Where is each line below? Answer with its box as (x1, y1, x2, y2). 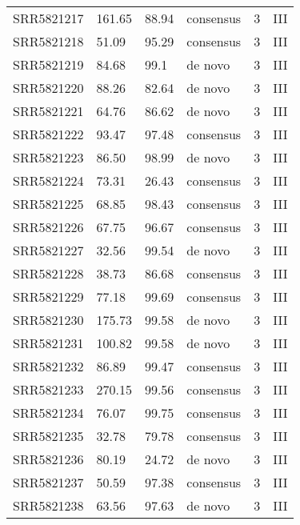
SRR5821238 (13, 496, 84, 515)
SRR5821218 (13, 32, 84, 50)
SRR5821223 (13, 148, 84, 166)
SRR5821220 (13, 78, 84, 97)
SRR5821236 (13, 450, 84, 468)
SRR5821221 (13, 102, 84, 120)
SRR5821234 (13, 403, 84, 422)
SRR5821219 (13, 55, 84, 74)
